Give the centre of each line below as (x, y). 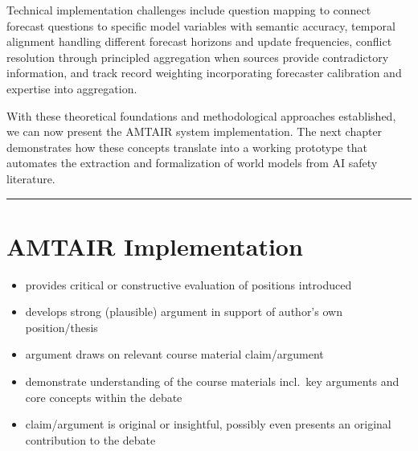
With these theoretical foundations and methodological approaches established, (201, 115)
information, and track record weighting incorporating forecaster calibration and (204, 73)
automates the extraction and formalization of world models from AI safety (192, 163)
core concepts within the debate (104, 397)
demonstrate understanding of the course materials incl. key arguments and (212, 381)
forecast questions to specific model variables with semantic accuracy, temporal (201, 25)
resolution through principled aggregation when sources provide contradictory (198, 57)
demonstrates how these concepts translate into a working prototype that (187, 147)
